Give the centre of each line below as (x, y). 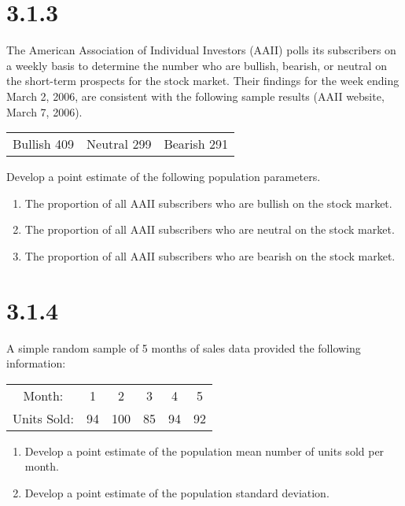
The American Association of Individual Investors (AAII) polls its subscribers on (201, 50)
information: (36, 363)
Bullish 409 (44, 144)
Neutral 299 (119, 144)
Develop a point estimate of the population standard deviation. (177, 492)
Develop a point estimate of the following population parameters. (164, 177)
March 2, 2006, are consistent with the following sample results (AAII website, (195, 96)
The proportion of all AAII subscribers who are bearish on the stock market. (210, 255)
